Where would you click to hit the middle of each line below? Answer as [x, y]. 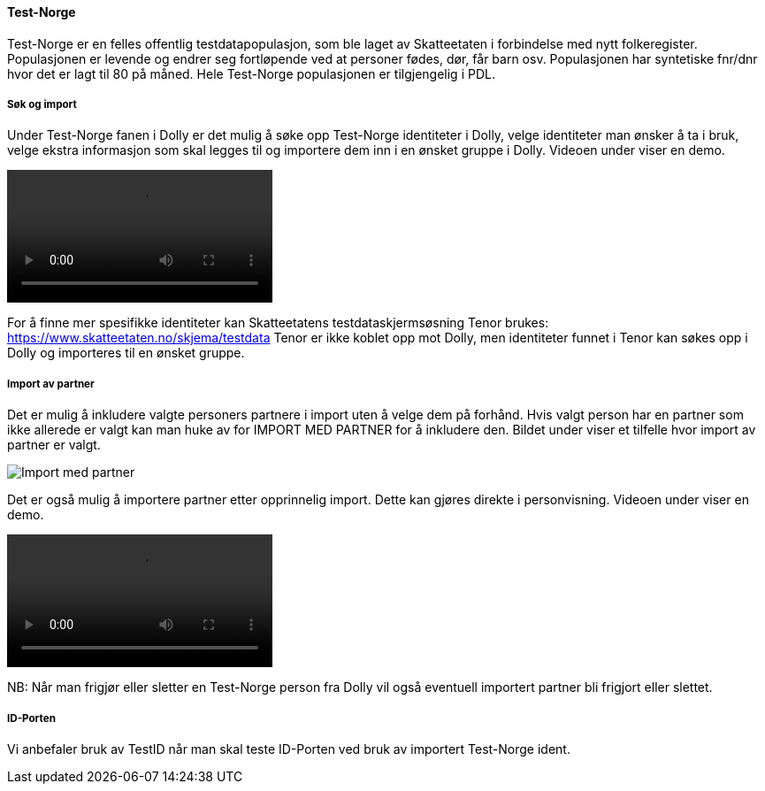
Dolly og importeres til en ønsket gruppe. [126, 353]
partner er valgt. [54, 445]
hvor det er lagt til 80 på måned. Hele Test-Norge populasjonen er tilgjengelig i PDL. [251, 73]
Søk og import [42, 104]
